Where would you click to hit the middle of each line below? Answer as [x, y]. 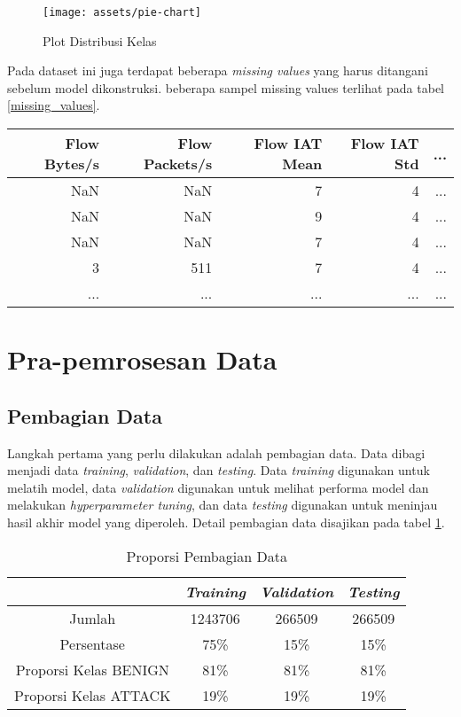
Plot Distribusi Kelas [100, 40]
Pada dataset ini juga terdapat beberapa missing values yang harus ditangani [218, 70]
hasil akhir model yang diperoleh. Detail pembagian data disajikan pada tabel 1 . [226, 522]
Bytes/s [72, 164]
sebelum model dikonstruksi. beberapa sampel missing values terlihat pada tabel [226, 87]
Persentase [92, 643]
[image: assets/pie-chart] [122, 12]
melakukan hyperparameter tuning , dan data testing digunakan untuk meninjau [223, 505]
